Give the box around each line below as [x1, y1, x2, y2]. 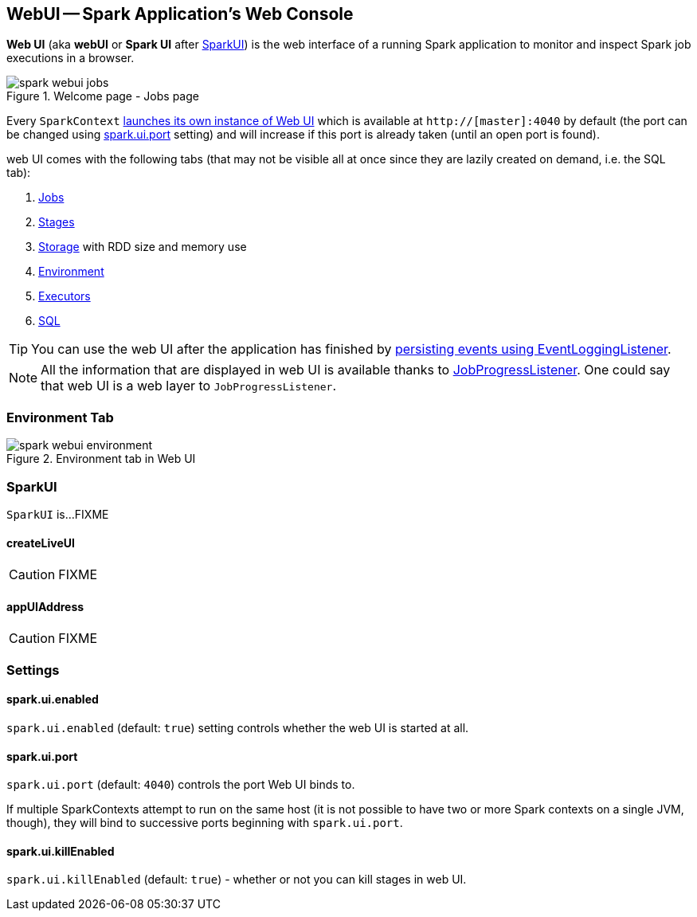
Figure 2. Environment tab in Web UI [6, 452, 196, 466]
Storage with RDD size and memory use [38, 240, 247, 254]
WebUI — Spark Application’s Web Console [6, 4, 354, 24]
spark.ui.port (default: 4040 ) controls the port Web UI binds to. [6, 778, 355, 792]
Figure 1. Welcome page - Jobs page [6, 89, 199, 104]
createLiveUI [6, 535, 75, 550]
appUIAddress [6, 599, 84, 613]
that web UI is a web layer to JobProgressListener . [41, 378, 336, 394]
